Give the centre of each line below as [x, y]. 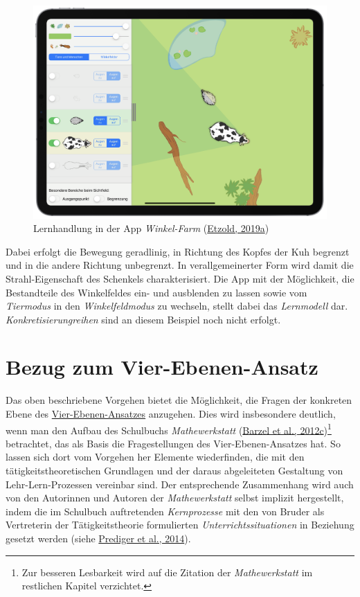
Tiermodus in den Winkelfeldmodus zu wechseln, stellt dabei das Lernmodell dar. [177, 306]
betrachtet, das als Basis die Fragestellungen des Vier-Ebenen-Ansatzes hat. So [173, 443]
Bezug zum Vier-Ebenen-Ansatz [162, 367]
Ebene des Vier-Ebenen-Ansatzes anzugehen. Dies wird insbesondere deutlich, [171, 413]
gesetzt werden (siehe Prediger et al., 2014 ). [98, 538]
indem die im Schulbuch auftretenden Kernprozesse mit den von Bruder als [165, 511]
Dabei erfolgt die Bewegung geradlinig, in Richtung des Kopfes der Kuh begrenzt [178, 251]
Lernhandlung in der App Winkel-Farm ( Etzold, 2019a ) [151, 228]
